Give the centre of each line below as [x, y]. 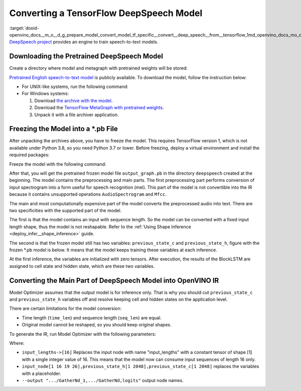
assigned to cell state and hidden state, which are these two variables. [82, 266]
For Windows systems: [45, 94]
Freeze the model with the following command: [58, 164]
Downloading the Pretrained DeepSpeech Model [86, 56]
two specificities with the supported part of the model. [65, 211]
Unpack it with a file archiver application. [77, 115]
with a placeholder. [41, 373]
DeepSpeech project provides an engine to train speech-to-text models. [84, 42]
